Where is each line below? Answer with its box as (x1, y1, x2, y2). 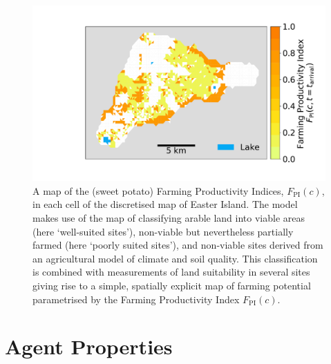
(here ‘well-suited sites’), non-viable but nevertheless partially (32, 224, 294, 238)
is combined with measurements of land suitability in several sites (32, 265, 310, 279)
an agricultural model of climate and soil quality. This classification (32, 251, 318, 265)
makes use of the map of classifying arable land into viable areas (32, 211, 305, 225)
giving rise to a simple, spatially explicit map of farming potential (32, 278, 311, 292)
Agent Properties (5, 332, 173, 361)
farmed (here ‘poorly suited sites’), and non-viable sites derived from (32, 238, 323, 252)
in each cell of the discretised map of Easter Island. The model (32, 197, 298, 211)
